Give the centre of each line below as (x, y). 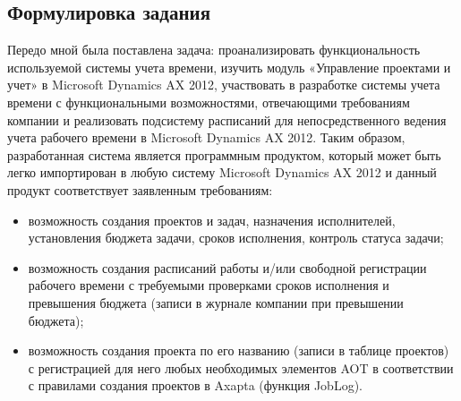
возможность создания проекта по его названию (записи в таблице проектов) (239, 350)
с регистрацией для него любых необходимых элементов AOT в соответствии (241, 367)
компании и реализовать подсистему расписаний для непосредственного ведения (227, 119)
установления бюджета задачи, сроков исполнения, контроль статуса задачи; (236, 238)
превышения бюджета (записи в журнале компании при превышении (216, 302)
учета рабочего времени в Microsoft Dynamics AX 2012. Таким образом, (206, 137)
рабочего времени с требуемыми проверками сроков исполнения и (209, 285)
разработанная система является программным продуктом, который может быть (224, 154)
